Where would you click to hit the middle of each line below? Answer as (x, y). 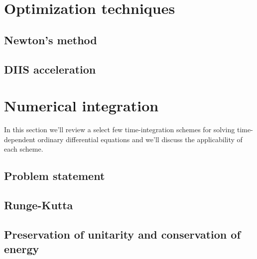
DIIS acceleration (50, 69)
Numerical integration (81, 106)
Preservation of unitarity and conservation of (122, 234)
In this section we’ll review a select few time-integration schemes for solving (120, 129)
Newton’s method (51, 40)
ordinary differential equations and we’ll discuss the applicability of (140, 139)
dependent (20, 139)
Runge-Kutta (39, 205)
